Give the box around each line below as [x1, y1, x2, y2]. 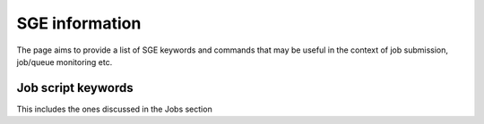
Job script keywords [16, 80, 134, 95]
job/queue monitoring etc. [16, 56, 113, 67]
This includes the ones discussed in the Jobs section [16, 103, 212, 114]
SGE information [16, 13, 142, 33]
